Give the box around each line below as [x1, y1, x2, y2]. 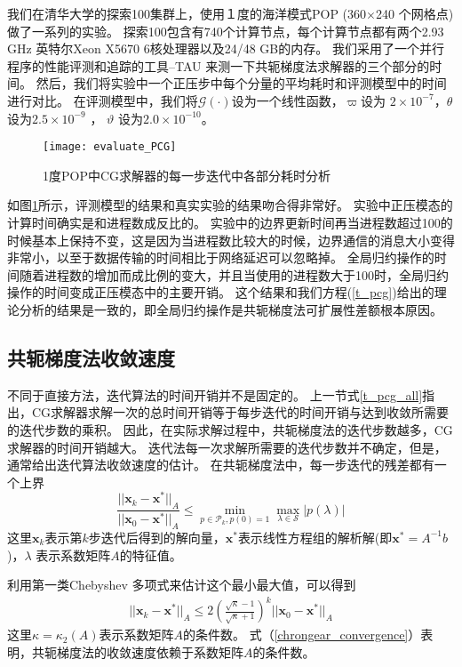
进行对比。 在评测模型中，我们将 [7, 91, 198, 109]
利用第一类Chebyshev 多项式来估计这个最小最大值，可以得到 [7, 575, 356, 594]
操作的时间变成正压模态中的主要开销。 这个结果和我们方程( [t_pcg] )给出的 [7, 283, 434, 301]
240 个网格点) [375, 4, 454, 22]
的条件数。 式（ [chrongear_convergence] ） [182, 625, 421, 644]
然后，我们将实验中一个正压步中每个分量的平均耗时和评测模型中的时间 [36, 74, 447, 92]
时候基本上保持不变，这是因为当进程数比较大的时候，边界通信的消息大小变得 [7, 230, 455, 249]
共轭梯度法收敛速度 [7, 343, 175, 371]
